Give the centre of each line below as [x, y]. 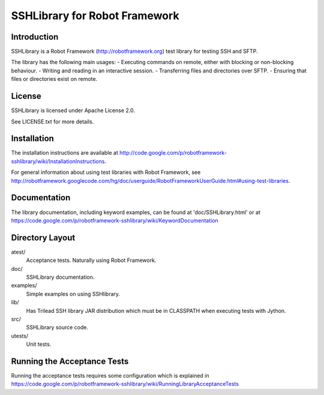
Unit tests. [39, 344]
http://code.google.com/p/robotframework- [173, 153]
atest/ [18, 252]
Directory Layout [43, 238]
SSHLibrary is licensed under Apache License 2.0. [73, 110]
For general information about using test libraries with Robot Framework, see [106, 172]
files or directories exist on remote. [54, 79]
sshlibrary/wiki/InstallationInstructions [58, 161]
